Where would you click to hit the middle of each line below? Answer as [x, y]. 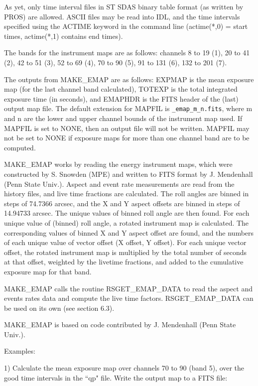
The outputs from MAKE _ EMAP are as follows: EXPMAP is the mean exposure [129, 79]
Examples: [20, 351]
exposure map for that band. [48, 271]
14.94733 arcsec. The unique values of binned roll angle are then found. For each [127, 213]
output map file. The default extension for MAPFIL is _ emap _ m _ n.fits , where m [128, 108]
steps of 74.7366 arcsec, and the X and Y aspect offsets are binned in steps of [122, 203]
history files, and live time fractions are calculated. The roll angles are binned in [127, 193]
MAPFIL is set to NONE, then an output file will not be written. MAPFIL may [127, 128]
